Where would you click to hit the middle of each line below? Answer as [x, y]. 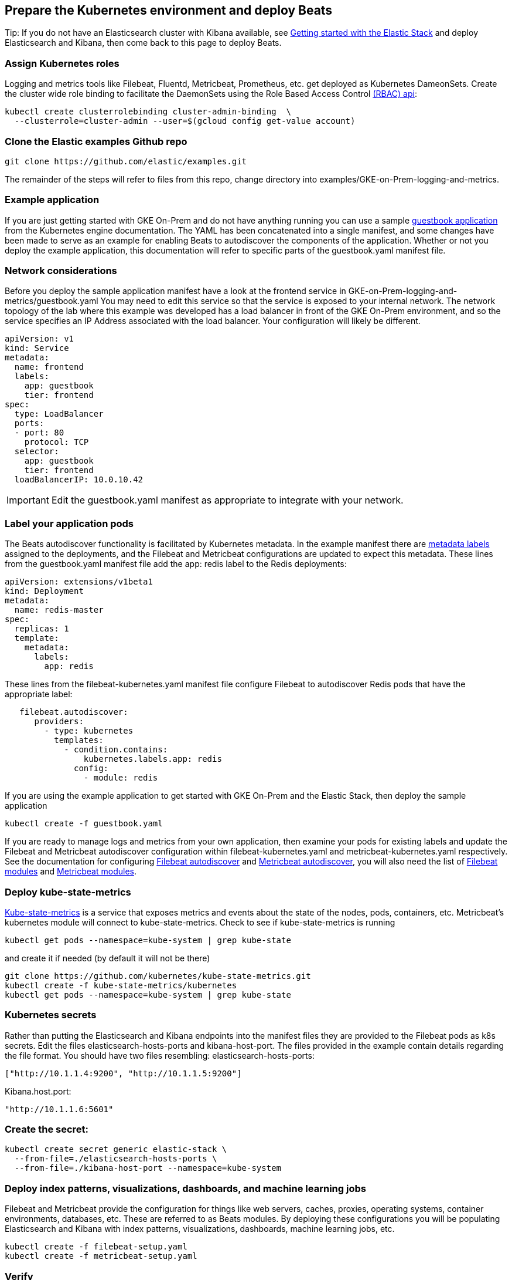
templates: [79, 740]
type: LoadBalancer [59, 414]
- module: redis [121, 778]
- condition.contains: [116, 750]
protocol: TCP [57, 442]
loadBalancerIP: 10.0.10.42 [79, 480]
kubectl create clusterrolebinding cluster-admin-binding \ [148, 112]
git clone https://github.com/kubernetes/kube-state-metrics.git [158, 976]
